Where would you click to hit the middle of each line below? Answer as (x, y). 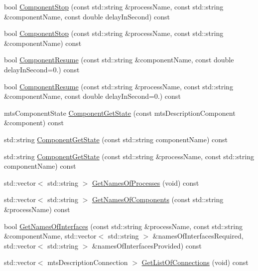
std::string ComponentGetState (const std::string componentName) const (116, 139)
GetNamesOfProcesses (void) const (145, 182)
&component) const (34, 123)
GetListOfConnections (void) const (195, 262)
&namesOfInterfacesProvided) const (147, 245)
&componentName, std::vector (50, 236)
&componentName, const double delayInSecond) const (87, 16)
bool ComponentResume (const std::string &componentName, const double (119, 60)
